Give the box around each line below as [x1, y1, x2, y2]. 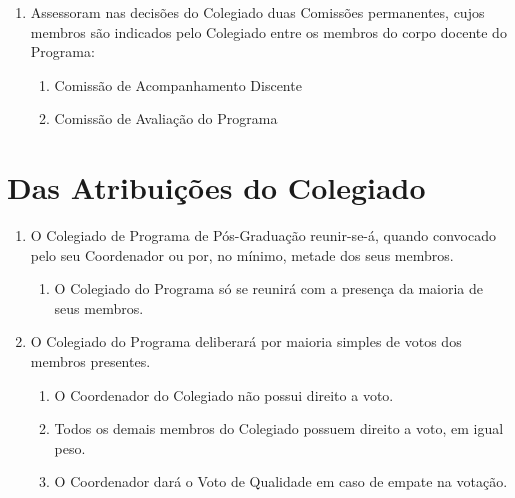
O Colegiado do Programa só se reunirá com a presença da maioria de [54, 278, 483, 299]
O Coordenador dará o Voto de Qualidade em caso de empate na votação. [54, 471, 508, 492]
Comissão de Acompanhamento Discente [54, 74, 302, 95]
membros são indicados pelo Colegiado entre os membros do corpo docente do [30, 21, 507, 42]
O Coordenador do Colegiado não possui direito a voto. [54, 384, 394, 405]
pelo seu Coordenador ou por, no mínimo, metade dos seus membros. [30, 244, 454, 265]
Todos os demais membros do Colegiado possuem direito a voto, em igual [54, 418, 504, 439]
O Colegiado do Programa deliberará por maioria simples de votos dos [30, 331, 462, 352]
